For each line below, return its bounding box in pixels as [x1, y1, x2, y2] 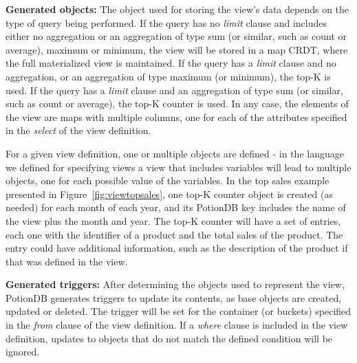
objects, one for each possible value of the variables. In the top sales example [6, 173, 329, 188]
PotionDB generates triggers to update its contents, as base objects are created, [6, 290, 342, 305]
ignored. [6, 344, 40, 359]
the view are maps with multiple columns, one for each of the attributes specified [6, 109, 347, 124]
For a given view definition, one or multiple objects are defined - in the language [6, 146, 344, 160]
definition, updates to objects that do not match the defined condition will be [6, 331, 333, 345]
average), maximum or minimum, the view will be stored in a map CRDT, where [6, 42, 348, 56]
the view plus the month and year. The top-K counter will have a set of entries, [6, 213, 341, 228]
